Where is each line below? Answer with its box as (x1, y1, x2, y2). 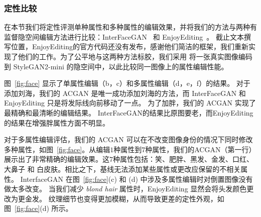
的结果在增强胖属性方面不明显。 (4, 117, 109, 128)
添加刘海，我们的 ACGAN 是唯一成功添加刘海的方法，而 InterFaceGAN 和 (4, 87, 246, 98)
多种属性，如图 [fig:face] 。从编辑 (4, 144, 110, 154)
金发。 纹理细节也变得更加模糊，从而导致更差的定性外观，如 (25, 193, 224, 203)
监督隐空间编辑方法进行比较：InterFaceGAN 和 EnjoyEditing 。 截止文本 (4, 31, 244, 42)
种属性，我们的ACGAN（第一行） (145, 144, 256, 154)
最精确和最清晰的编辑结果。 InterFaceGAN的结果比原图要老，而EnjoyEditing (4, 107, 253, 118)
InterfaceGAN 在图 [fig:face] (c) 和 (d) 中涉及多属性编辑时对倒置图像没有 (20, 173, 253, 184)
